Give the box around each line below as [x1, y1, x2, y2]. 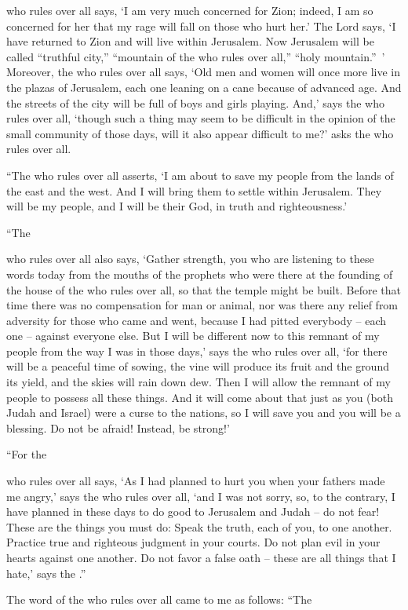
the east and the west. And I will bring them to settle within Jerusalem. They [6, 182, 382, 199]
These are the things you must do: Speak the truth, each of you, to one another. [6, 518, 392, 535]
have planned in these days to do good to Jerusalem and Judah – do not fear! [6, 503, 380, 520]
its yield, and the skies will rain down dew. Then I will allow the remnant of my [6, 374, 391, 390]
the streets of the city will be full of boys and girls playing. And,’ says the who [6, 94, 384, 111]
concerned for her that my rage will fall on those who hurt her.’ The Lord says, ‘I [6, 17, 396, 34]
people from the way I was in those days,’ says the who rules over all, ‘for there [6, 342, 388, 359]
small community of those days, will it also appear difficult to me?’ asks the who [6, 125, 394, 141]
